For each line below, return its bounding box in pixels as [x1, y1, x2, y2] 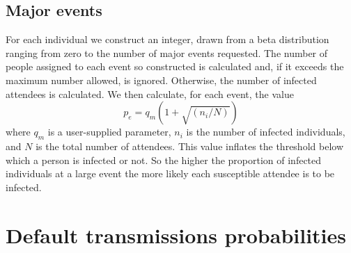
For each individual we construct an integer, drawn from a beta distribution [6, 32, 329, 47]
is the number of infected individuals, [186, 124, 345, 139]
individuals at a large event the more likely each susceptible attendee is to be [6, 166, 335, 181]
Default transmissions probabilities [6, 220, 346, 249]
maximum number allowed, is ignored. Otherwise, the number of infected [6, 72, 317, 87]
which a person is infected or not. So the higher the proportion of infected [6, 152, 322, 167]
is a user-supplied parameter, [47, 124, 171, 139]
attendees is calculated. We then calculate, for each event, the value [6, 86, 294, 101]
